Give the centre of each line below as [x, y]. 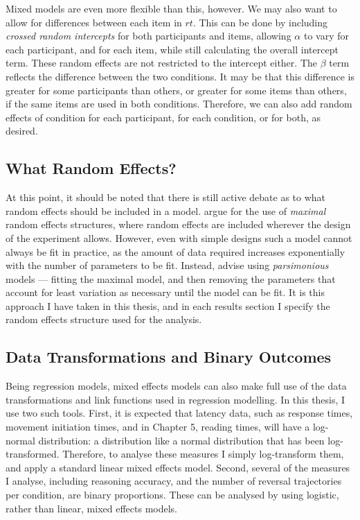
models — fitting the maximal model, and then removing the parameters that [171, 278]
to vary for [326, 36]
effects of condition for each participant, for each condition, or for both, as [163, 117]
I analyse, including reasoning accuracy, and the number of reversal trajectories [174, 481]
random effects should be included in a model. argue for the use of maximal [166, 210]
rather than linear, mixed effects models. [91, 508]
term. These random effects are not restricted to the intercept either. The [161, 63]
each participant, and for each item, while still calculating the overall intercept [172, 49]
